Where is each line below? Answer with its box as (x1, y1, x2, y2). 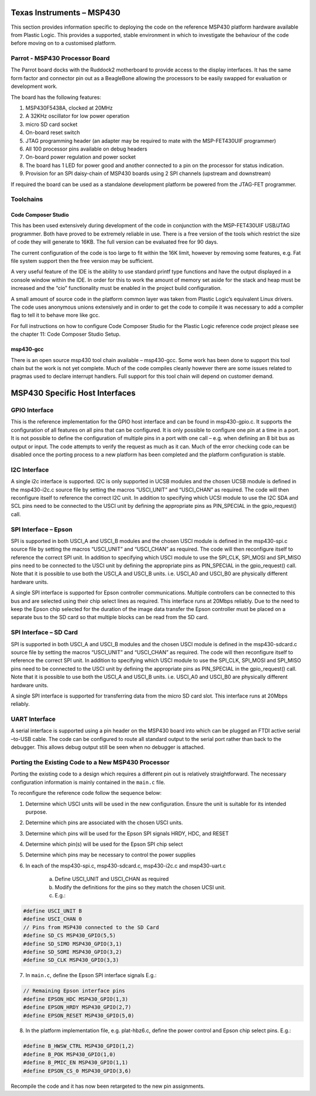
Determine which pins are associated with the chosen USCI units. (25, 819, 183, 826)
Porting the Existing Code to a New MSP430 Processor (11, 758, 170, 766)
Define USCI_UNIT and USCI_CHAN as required (54, 876, 169, 883)
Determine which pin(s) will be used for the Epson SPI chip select (25, 841, 183, 848)
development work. (11, 83, 58, 90)
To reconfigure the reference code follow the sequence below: (11, 790, 162, 797)
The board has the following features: (11, 94, 102, 101)
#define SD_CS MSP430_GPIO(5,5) (23, 932, 116, 939)
